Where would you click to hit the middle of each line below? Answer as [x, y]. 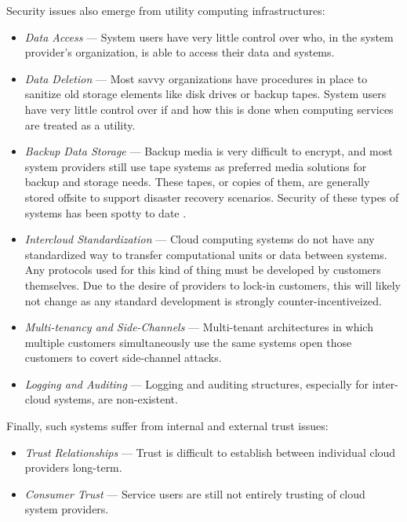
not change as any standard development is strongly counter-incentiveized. [203, 300]
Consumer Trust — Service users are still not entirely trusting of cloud [195, 493]
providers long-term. [73, 467]
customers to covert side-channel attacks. [123, 358]
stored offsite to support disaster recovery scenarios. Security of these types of [212, 197]
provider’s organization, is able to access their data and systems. [180, 52]
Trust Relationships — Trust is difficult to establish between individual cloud [210, 452]
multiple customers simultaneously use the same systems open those [188, 342]
